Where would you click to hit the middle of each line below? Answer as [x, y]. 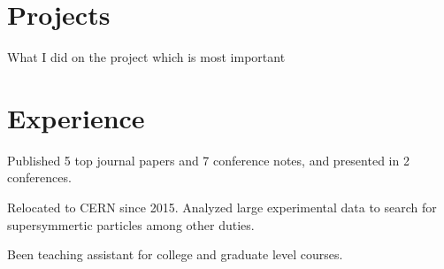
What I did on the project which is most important [146, 57]
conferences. [39, 177]
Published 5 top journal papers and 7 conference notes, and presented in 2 [208, 160]
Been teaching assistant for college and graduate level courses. [175, 254]
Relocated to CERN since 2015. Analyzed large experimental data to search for [222, 208]
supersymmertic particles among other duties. [131, 224]
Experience [76, 117]
